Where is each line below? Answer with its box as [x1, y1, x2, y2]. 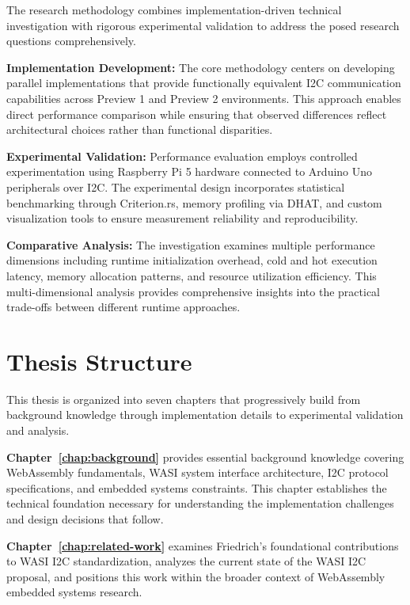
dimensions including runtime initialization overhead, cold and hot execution [6, 252, 378, 268]
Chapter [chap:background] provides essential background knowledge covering [6, 448, 404, 465]
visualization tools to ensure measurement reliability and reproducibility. [6, 210, 359, 226]
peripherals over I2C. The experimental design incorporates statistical [6, 178, 345, 195]
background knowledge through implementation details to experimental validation [6, 406, 404, 423]
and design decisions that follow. [6, 510, 164, 527]
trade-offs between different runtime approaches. [6, 299, 241, 315]
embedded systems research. [6, 584, 142, 600]
